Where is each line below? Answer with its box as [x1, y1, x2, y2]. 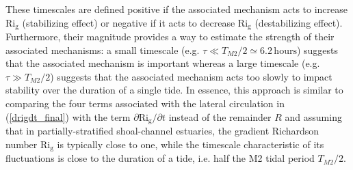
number [5, 137, 38, 151]
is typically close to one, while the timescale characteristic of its [57, 137, 324, 151]
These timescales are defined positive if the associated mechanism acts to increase [5, 2, 348, 16]
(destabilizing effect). [254, 15, 343, 29]
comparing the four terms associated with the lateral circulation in [5, 96, 285, 111]
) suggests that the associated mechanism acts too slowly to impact [50, 69, 332, 83]
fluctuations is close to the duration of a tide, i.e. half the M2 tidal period [5, 151, 315, 165]
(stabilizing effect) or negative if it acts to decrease [22, 15, 235, 29]
